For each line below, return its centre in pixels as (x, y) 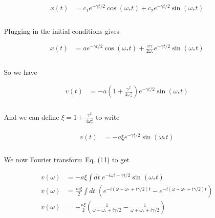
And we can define (32, 117)
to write (108, 117)
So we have (21, 72)
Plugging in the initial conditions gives (62, 31)
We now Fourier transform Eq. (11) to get (67, 160)
